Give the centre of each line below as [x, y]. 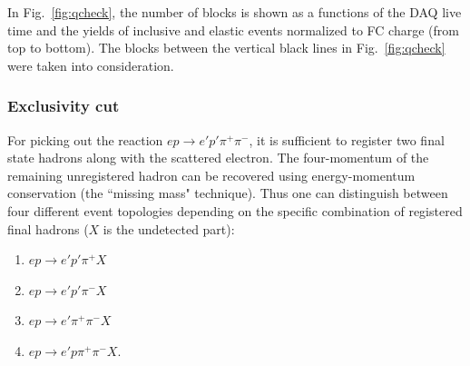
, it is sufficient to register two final [347, 139]
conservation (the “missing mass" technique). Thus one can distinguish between [228, 193]
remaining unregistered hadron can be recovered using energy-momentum [211, 175]
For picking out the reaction [85, 139]
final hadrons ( [48, 228]
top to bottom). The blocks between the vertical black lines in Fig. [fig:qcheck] [226, 48]
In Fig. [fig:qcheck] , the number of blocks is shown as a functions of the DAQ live [235, 12]
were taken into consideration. [91, 65]
